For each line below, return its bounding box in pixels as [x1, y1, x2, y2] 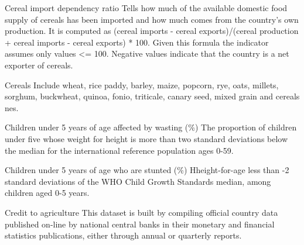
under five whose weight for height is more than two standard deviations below [5, 132, 288, 144]
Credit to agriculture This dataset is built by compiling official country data [5, 206, 278, 218]
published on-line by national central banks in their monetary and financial [5, 218, 275, 230]
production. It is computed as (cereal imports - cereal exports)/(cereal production [5, 25, 299, 37]
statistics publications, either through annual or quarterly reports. [5, 229, 242, 241]
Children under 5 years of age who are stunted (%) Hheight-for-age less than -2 [5, 164, 289, 176]
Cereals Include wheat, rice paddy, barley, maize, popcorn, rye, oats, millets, [5, 78, 279, 91]
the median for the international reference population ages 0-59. [5, 144, 234, 156]
